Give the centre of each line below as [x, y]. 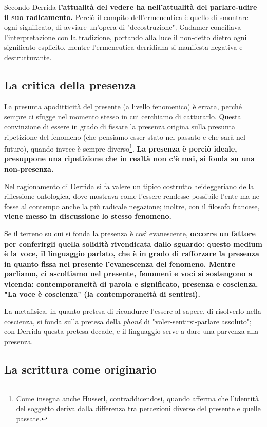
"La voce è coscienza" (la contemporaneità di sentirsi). [102, 294]
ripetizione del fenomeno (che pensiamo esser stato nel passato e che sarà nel [125, 136]
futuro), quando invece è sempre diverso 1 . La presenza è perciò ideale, [121, 148]
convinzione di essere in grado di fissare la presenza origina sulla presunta [120, 126]
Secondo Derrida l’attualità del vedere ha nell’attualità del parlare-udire [131, 7]
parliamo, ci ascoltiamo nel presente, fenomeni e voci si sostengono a [128, 274]
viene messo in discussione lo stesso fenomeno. [88, 216]
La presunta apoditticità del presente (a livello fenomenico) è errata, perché [123, 106]
